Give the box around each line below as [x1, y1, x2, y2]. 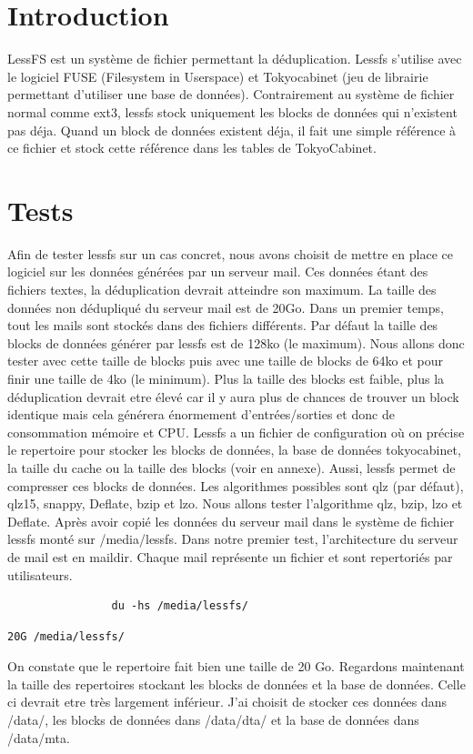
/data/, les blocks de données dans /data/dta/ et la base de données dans [7, 710, 419, 729]
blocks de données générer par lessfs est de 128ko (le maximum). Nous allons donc [7, 333, 465, 352]
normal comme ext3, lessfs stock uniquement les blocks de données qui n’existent [7, 102, 458, 121]
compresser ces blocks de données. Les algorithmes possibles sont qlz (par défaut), [7, 476, 464, 495]
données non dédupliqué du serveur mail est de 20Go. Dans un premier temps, [7, 297, 444, 317]
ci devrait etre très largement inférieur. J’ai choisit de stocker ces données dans [7, 692, 448, 711]
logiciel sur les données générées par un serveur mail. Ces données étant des [7, 262, 428, 281]
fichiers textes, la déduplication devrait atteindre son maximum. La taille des [7, 280, 437, 298]
